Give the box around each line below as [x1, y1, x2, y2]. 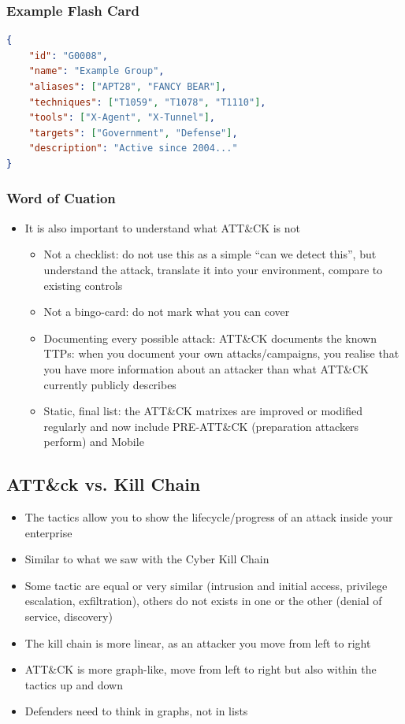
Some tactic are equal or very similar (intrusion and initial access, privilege [24, 577, 388, 593]
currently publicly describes [43, 376, 176, 392]
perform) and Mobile [43, 433, 144, 450]
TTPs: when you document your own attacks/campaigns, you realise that [43, 345, 399, 362]
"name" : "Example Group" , [28, 65, 165, 77]
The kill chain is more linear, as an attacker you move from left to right [24, 634, 371, 651]
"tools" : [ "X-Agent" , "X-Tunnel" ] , [28, 112, 215, 124]
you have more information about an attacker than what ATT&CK [43, 360, 369, 377]
